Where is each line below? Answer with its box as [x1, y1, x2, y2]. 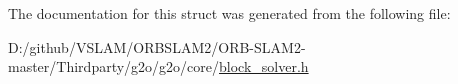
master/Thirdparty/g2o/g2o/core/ [8, 56, 220, 77]
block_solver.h [219, 56, 309, 77]
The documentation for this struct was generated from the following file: [8, 3, 451, 23]
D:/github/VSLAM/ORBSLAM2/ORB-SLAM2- [8, 36, 306, 57]
